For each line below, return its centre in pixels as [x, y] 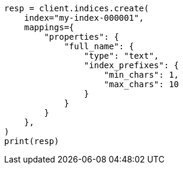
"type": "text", [121, 56]
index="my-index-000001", [84, 18]
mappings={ [49, 27]
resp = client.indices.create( [77, 8]
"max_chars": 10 [142, 84]
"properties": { [81, 37]
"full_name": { [99, 46]
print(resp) [32, 141]
